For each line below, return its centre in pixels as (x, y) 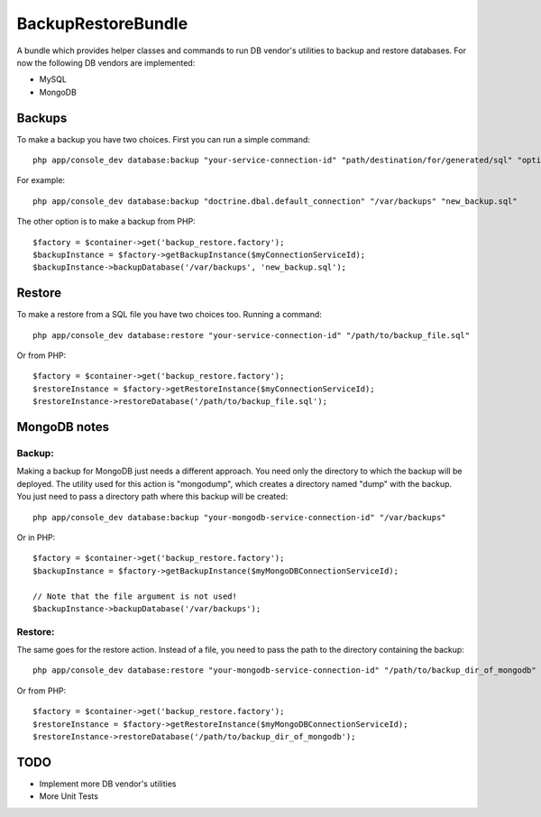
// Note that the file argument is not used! (135, 596)
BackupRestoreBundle (102, 23)
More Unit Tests (69, 796)
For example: (41, 180)
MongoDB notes (63, 427)
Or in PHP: (36, 537)
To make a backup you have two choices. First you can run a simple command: (164, 139)
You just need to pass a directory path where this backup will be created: (152, 497)
